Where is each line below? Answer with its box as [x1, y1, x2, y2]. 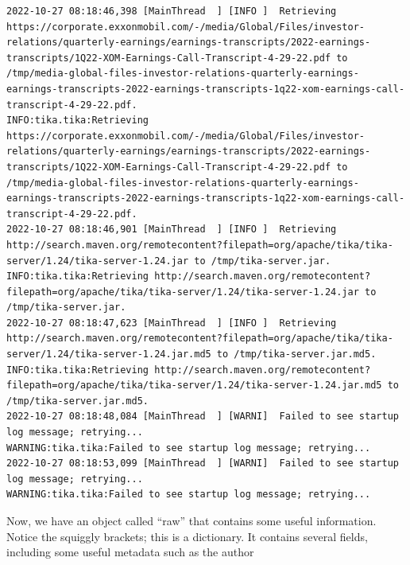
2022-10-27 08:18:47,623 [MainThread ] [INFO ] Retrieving [6, 317, 337, 329]
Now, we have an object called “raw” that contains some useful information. [6, 512, 377, 528]
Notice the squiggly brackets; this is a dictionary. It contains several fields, [6, 528, 368, 544]
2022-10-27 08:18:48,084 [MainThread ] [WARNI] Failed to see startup [6, 411, 399, 423]
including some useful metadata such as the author [6, 544, 254, 560]
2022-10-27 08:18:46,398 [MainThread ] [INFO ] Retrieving [6, 6, 337, 17]
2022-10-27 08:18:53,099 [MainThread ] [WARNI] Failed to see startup [6, 458, 399, 470]
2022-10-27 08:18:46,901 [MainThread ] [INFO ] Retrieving [6, 224, 337, 236]
